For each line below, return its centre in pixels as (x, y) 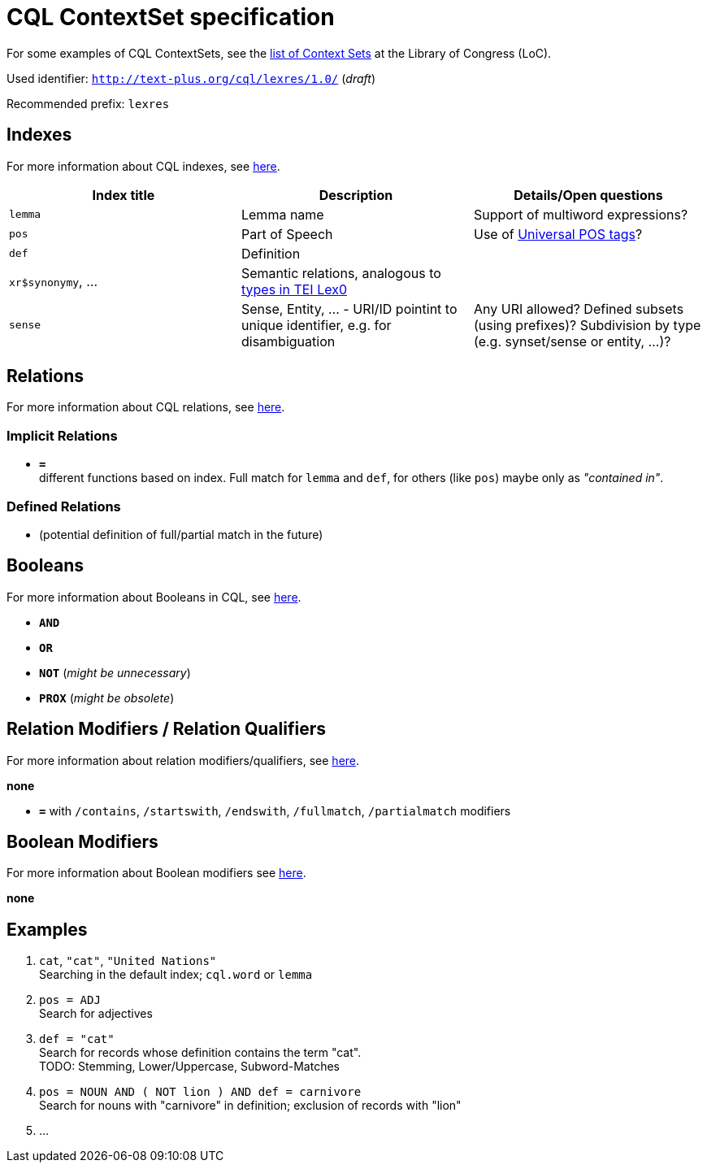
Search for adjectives (96, 1014)
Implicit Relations (62, 435)
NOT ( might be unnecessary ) (115, 672)
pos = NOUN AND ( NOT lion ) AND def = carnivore (200, 1092)
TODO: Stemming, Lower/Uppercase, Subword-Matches (189, 1067)
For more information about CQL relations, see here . (146, 407)
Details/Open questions (588, 195)
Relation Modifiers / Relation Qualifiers (166, 729)
